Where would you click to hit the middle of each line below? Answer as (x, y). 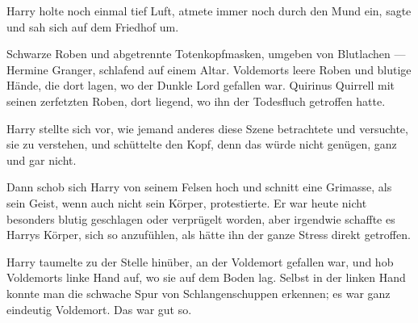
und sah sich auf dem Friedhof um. (93, 26)
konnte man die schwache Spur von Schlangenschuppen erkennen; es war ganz (199, 293)
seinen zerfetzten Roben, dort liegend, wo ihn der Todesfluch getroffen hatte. (196, 101)
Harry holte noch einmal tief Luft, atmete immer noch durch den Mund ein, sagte (209, 10)
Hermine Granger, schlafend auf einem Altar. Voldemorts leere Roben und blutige (209, 69)
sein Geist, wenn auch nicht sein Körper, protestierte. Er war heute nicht (187, 202)
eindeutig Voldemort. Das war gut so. (99, 309)
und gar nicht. (42, 159)
